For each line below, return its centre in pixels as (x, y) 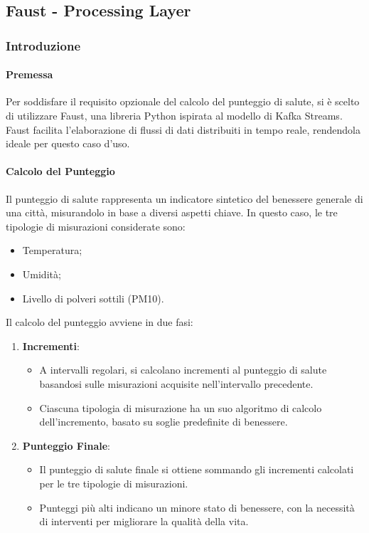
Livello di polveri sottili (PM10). (93, 298)
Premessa (30, 74)
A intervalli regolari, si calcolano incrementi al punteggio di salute (183, 370)
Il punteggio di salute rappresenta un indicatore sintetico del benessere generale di (184, 198)
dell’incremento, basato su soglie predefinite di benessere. (164, 422)
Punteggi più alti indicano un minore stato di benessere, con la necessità (197, 507)
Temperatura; (52, 250)
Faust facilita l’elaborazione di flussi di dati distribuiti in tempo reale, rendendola (183, 129)
